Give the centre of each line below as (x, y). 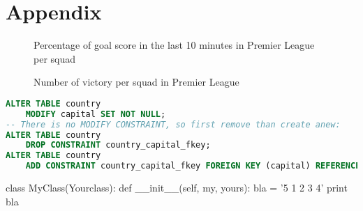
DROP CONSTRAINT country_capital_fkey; (118, 145)
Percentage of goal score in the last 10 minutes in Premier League (174, 45)
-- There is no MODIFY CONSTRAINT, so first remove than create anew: (173, 124)
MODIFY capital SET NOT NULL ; (96, 114)
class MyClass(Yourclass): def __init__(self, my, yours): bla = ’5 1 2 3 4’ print (177, 188)
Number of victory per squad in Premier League (136, 82)
